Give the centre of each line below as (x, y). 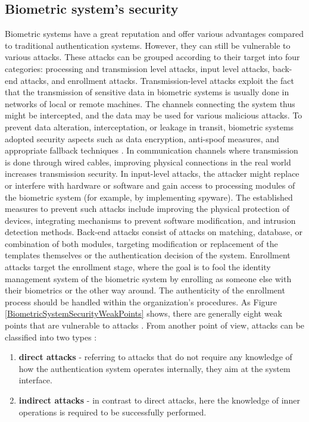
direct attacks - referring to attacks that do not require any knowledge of (155, 357)
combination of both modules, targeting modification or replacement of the (141, 243)
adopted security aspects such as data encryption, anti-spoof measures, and (142, 138)
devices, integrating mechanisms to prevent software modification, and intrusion (150, 220)
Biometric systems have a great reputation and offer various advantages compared (154, 34)
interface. (35, 380)
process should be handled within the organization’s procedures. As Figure (141, 301)
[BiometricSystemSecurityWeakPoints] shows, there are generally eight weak (143, 313)
